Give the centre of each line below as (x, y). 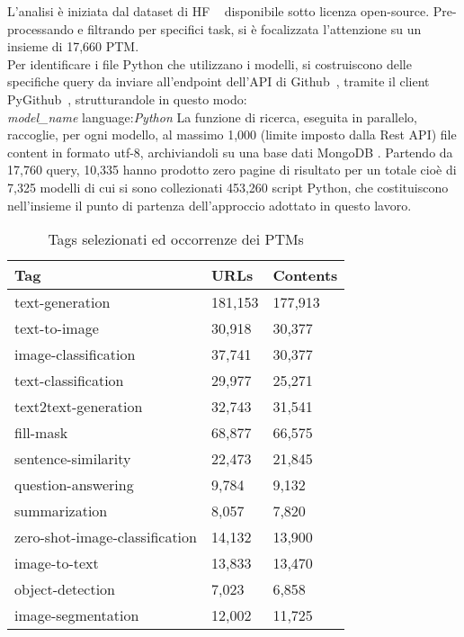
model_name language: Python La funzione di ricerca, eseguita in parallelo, (212, 117)
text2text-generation (79, 407)
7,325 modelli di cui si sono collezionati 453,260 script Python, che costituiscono (228, 187)
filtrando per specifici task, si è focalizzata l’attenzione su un (254, 28)
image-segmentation (77, 615)
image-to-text (57, 563)
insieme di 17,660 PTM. (73, 46)
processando (40, 28)
